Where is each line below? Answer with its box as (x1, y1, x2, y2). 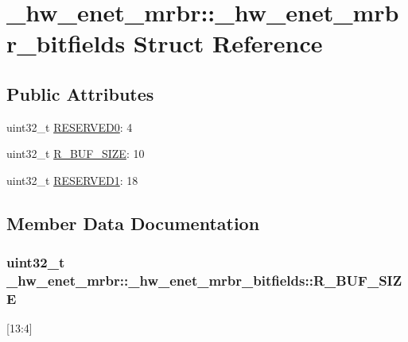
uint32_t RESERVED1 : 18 (6, 171, 138, 188)
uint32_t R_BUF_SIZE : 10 (6, 145, 145, 162)
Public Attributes (6, 81, 154, 106)
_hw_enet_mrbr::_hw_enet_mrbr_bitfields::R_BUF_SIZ (6, 271, 402, 290)
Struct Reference (133, 27, 323, 60)
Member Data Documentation (6, 210, 260, 235)
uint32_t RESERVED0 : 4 (6, 118, 133, 135)
